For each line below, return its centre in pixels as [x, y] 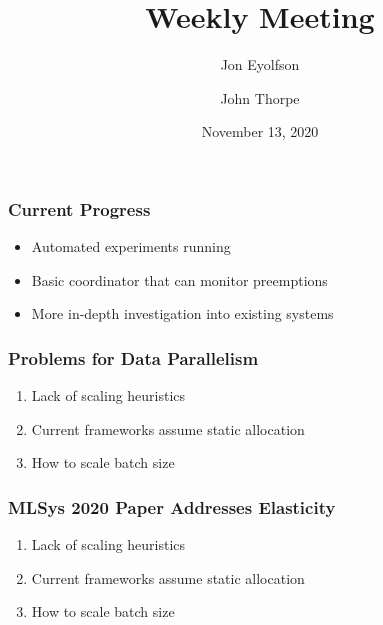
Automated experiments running [131, 246]
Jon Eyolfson [260, 64]
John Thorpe [260, 97]
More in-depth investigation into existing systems [182, 313]
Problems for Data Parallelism [133, 357]
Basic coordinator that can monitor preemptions [179, 279]
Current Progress [79, 208]
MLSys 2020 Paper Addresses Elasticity [172, 506]
